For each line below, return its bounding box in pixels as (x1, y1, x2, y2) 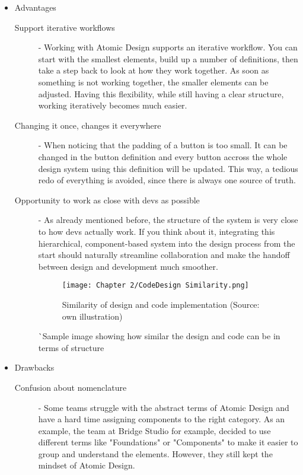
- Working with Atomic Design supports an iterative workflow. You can (38, 41, 298, 53)
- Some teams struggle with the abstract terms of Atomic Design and (38, 401, 289, 413)
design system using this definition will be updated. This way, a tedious (38, 162, 298, 174)
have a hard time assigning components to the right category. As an (38, 413, 285, 425)
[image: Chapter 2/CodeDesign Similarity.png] (62, 281, 249, 290)
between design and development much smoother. (38, 260, 218, 272)
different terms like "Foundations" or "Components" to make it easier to (38, 436, 298, 448)
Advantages (14, 1, 56, 13)
